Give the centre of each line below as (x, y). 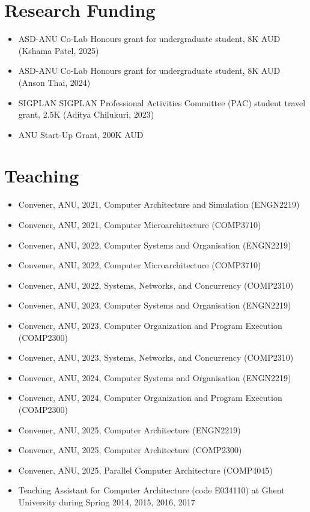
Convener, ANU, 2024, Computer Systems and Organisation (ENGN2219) (155, 377)
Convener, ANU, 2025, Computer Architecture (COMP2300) (130, 450)
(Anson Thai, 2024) (54, 82)
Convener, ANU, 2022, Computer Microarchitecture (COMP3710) (140, 265)
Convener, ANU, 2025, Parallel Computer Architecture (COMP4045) (145, 470)
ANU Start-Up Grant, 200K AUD (81, 134)
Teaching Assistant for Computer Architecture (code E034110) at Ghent (151, 490)
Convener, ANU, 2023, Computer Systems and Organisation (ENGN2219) (155, 305)
